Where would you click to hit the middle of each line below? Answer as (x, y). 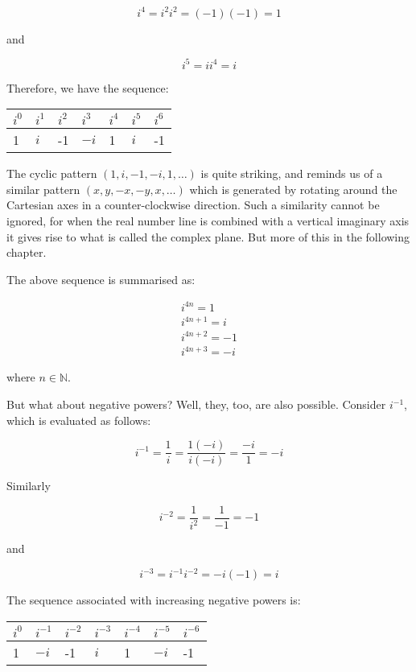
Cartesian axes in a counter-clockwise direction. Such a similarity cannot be (193, 205)
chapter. (27, 252)
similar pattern (43, 189)
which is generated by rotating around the (293, 189)
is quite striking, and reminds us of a (292, 173)
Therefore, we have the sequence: (88, 87)
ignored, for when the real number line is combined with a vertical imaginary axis (208, 220)
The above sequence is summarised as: (101, 279)
